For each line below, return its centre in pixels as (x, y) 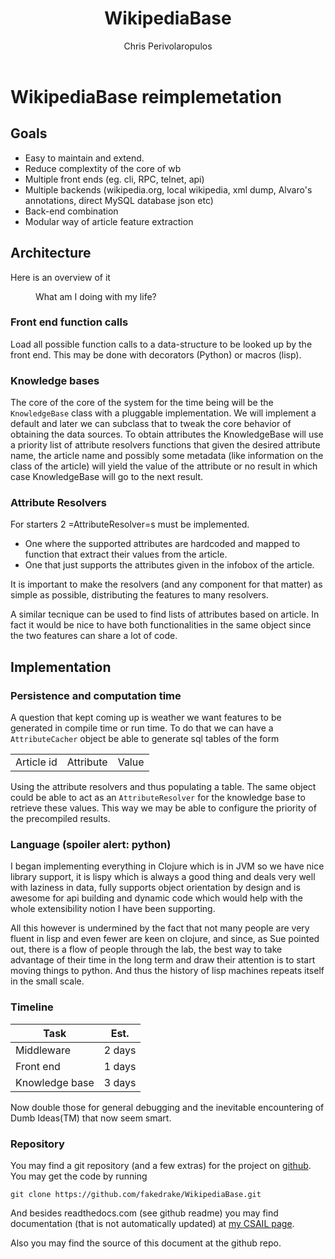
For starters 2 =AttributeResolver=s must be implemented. (130, 524)
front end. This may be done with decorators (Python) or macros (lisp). (156, 354)
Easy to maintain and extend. (84, 158)
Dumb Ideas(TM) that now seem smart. (91, 1118)
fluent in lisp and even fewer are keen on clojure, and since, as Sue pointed (165, 939)
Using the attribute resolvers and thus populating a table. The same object (163, 787)
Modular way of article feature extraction (109, 221)
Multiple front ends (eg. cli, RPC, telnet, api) (114, 179)
